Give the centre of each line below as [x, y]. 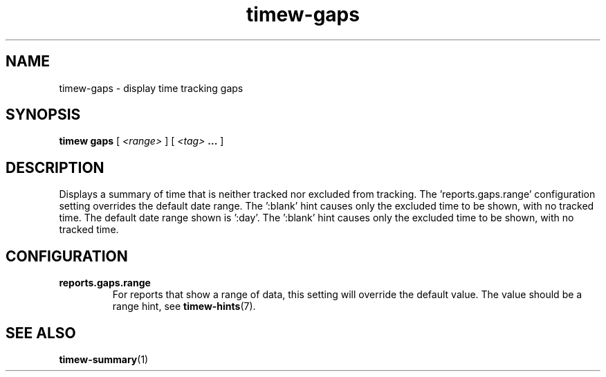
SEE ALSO [41, 333]
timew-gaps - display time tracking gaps [151, 88]
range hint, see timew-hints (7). [184, 306]
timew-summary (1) [104, 359]
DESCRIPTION [55, 167]
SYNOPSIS [43, 115]
